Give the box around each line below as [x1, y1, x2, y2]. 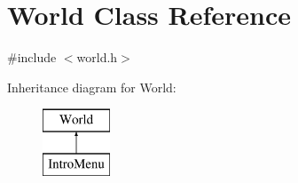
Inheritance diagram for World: [7, 77, 176, 96]
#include [7, 48, 57, 67]
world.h [76, 48, 118, 67]
